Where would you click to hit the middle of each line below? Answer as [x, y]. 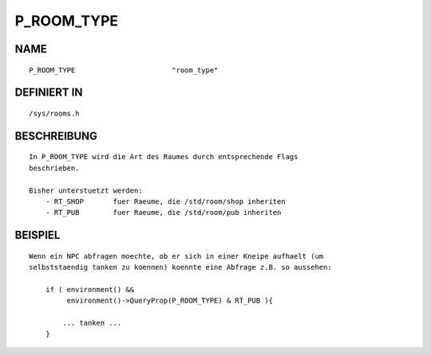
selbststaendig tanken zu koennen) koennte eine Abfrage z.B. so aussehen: [180, 267]
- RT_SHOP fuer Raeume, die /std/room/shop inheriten [166, 201]
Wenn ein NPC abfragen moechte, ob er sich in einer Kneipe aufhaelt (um [176, 256]
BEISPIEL [38, 235]
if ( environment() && [90, 289]
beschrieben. [54, 168]
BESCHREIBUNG [56, 136]
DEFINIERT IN [49, 93]
